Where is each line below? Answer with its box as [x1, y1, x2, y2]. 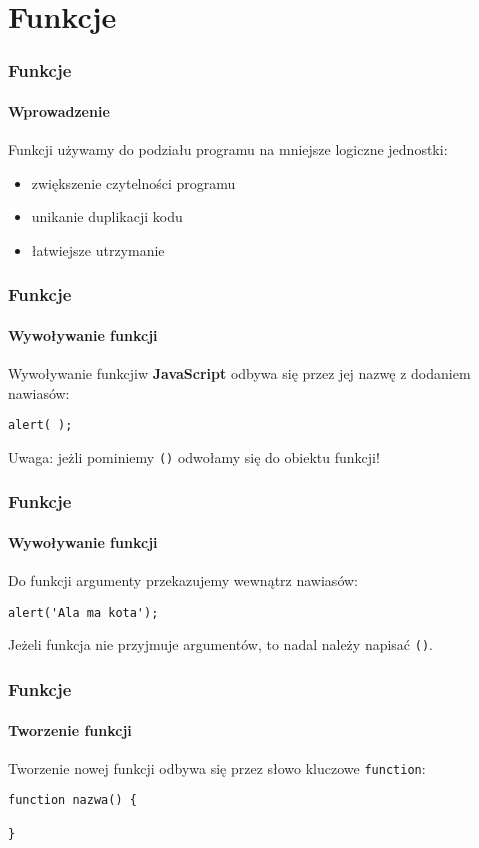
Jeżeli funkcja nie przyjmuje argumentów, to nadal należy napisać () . [8, 634, 433, 655]
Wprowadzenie [8, 100, 110, 121]
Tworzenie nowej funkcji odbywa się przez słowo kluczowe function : [8, 757, 426, 778]
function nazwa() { [8, 793, 137, 808]
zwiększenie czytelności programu [31, 172, 236, 193]
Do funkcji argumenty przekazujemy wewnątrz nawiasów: [8, 570, 358, 591]
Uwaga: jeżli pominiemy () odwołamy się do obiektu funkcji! [8, 446, 380, 467]
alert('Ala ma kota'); [8, 605, 159, 620]
